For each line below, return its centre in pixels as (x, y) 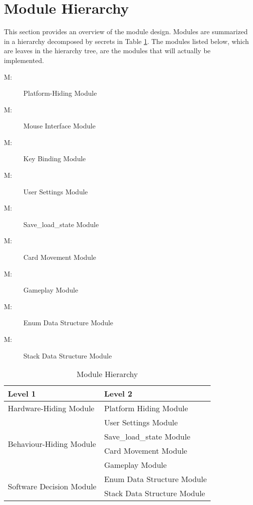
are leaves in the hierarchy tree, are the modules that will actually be (107, 51)
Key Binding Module (55, 158)
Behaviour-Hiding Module (52, 443)
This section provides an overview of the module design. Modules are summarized (126, 32)
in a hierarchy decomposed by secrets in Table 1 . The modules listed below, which (126, 41)
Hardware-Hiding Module (51, 408)
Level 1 (22, 394)
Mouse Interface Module (59, 126)
